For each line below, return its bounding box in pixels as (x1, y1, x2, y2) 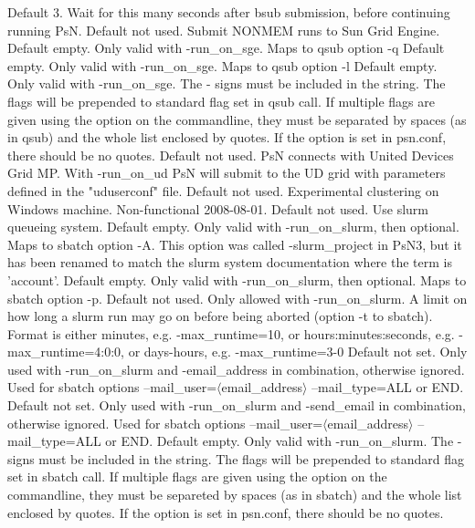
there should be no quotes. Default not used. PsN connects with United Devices (7, 145, 454, 164)
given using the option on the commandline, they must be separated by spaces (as (7, 109, 467, 129)
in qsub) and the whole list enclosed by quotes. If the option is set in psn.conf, (7, 128, 447, 147)
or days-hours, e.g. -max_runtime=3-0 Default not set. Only (128, 342, 468, 361)
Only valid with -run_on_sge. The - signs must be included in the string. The (7, 74, 446, 93)
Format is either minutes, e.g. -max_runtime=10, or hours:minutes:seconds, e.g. (7, 324, 455, 343)
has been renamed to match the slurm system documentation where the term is (7, 253, 452, 272)
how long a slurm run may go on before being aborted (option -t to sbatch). (7, 306, 433, 326)
